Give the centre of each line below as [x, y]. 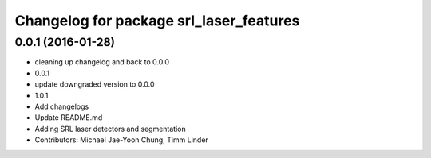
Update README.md [69, 118]
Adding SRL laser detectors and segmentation [111, 129]
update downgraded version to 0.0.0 [95, 84]
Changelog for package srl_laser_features [157, 21]
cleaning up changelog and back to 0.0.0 [102, 62]
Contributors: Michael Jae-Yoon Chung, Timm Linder [122, 140]
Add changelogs [62, 106]
